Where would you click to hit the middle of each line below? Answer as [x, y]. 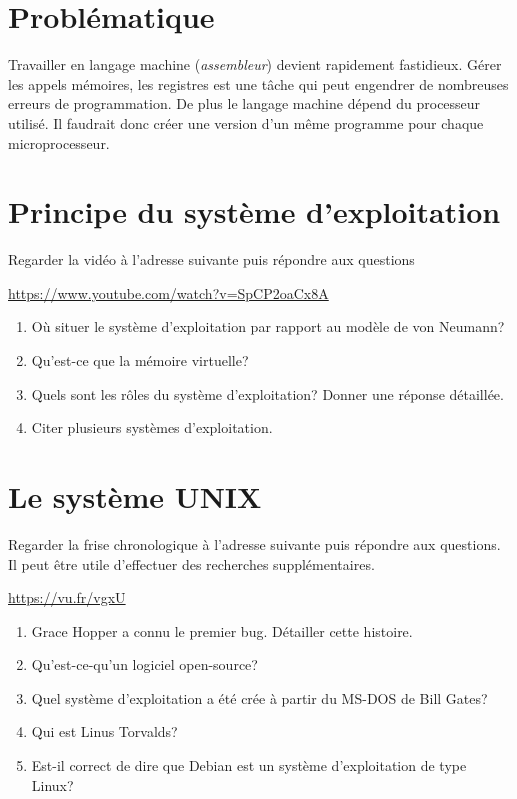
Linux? [52, 784]
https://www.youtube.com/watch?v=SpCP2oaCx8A [168, 292]
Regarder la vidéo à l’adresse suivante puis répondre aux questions [211, 259]
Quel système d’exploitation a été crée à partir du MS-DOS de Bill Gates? [259, 697]
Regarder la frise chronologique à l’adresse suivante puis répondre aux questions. [254, 543]
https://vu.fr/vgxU [67, 597]
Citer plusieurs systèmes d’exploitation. [152, 427]
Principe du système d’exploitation [254, 211]
